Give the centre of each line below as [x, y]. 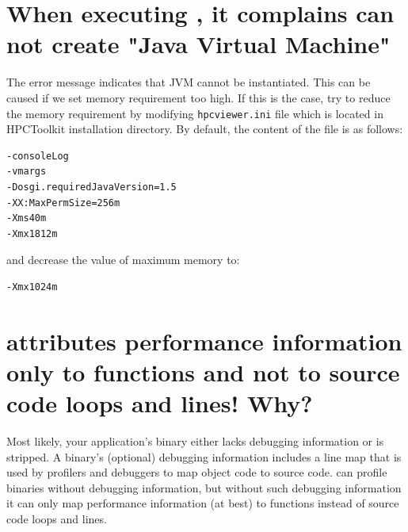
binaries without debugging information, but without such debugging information [204, 487]
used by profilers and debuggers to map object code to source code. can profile [197, 472]
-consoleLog [38, 156]
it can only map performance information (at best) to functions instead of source [203, 503]
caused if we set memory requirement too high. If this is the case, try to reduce [198, 97]
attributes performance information [204, 341]
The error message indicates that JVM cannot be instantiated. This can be [189, 82]
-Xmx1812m [32, 233]
